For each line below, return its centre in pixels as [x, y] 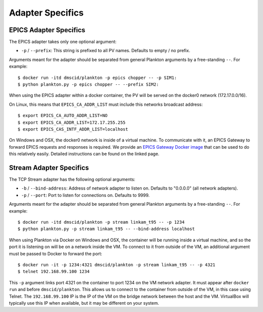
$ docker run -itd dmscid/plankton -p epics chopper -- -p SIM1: [97, 78]
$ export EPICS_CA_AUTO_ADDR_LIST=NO [63, 116]
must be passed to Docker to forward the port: [56, 253]
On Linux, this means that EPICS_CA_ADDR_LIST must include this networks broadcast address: [106, 104]
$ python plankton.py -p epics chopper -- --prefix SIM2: [88, 85]
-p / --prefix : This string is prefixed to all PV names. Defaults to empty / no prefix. [106, 51]
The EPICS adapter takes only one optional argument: [63, 42]
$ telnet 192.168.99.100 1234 [54, 272]
